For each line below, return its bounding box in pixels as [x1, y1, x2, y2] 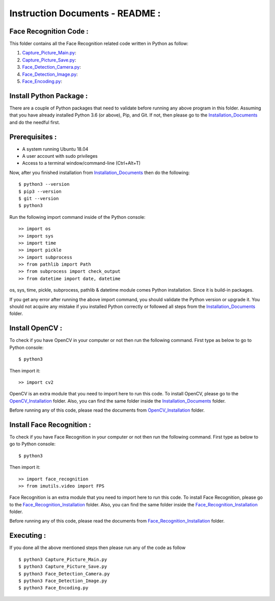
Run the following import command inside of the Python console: [9, 214, 146, 220]
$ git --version [18, 195, 59, 201]
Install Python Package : [9, 92, 88, 100]
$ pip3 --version [18, 188, 62, 194]
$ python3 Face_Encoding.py [18, 585, 89, 591]
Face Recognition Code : [9, 27, 89, 36]
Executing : [9, 531, 46, 540]
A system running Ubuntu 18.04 [22, 146, 89, 152]
